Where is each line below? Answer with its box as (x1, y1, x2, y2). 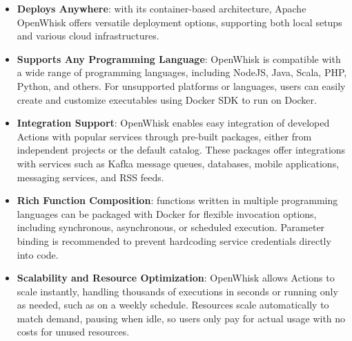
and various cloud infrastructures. (17, 28, 159, 43)
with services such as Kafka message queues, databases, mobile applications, (17, 156, 340, 170)
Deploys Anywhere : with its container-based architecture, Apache (17, 1, 306, 15)
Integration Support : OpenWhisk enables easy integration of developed (17, 116, 330, 130)
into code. (17, 247, 59, 261)
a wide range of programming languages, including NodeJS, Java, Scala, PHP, (17, 65, 347, 80)
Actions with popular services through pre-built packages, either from (17, 129, 312, 143)
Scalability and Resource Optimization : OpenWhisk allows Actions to (17, 270, 335, 285)
